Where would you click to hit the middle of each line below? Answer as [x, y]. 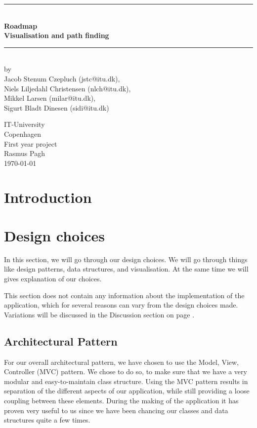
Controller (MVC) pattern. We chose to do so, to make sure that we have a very [126, 371]
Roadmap [21, 25]
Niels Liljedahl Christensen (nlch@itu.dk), [67, 88]
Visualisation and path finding [57, 35]
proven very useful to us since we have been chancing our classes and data [116, 410]
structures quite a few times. [47, 420]
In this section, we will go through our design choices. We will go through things [126, 259]
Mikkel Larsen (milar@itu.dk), [50, 98]
